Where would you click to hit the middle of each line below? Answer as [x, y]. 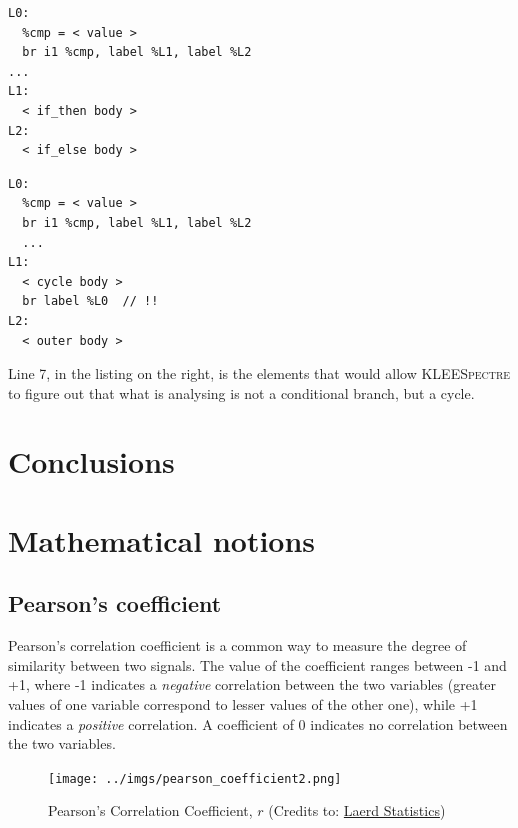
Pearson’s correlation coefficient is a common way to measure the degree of [237, 645]
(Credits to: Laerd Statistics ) [357, 810]
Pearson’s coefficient [115, 603]
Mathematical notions [162, 539]
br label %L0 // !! [90, 301]
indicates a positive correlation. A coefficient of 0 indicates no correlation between [258, 723]
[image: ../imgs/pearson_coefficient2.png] [195, 778]
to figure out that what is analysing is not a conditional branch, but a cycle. [241, 392]
